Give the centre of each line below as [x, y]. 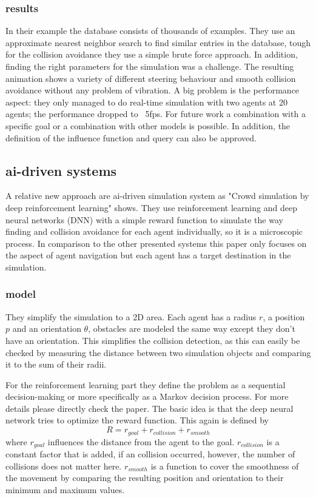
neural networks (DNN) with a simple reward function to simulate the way [144, 219]
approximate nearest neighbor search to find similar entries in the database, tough [158, 42]
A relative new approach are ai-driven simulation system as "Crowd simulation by [157, 196]
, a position [284, 316]
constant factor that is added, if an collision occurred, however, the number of [150, 453]
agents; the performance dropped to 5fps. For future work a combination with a [156, 114]
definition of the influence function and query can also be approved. [131, 137]
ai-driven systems [61, 170]
